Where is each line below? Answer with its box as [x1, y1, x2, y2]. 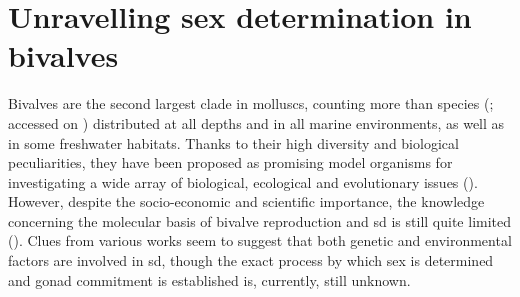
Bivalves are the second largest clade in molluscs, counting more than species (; [8, 93, 494, 114]
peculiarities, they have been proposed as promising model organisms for [8, 152, 453, 173]
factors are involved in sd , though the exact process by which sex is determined [8, 250, 494, 271]
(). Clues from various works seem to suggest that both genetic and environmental [8, 230, 512, 251]
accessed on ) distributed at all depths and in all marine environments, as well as [8, 112, 505, 133]
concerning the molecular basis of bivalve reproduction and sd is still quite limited [8, 210, 512, 231]
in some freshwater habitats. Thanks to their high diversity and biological [8, 132, 459, 153]
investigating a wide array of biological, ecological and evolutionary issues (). [8, 171, 478, 192]
